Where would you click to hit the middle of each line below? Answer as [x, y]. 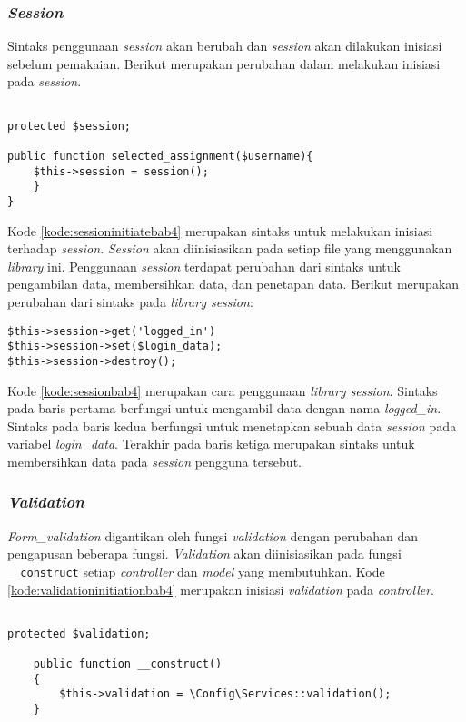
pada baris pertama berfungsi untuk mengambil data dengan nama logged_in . [224, 408]
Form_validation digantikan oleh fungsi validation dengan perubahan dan [213, 535]
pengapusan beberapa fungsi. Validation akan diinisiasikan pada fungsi [204, 554]
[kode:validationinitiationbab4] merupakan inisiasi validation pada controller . [221, 589]
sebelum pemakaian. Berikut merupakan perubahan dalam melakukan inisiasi [224, 63]
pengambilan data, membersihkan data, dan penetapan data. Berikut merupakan [233, 284]
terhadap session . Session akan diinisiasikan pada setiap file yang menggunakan [230, 248]
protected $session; [69, 126]
